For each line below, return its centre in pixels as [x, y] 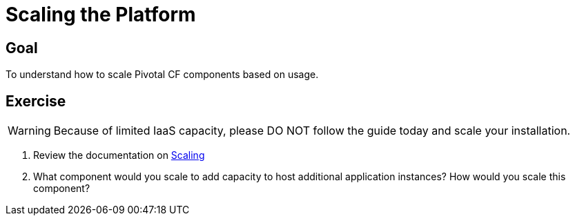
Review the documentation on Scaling [119, 155]
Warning [29, 131]
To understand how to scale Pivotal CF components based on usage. [162, 75]
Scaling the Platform [101, 15]
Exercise [36, 101]
